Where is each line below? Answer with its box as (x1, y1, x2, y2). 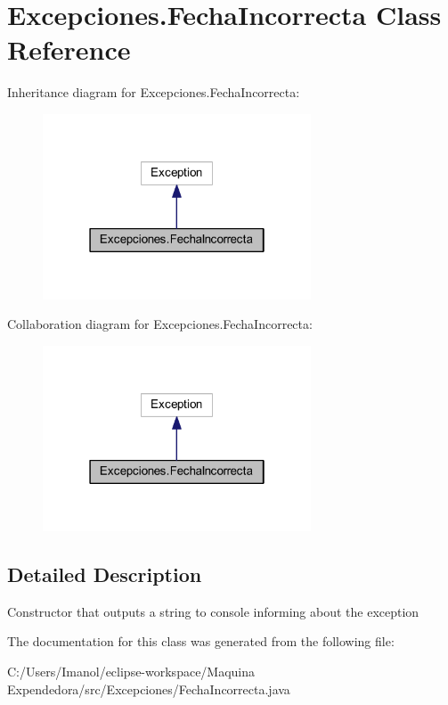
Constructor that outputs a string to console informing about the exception (7, 602, 419, 620)
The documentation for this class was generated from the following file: (7, 632, 395, 651)
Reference (7, 31, 131, 68)
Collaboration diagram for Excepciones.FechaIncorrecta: (7, 315, 313, 333)
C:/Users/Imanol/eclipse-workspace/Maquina (7, 661, 256, 680)
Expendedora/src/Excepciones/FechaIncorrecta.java (7, 679, 290, 698)
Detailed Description (7, 560, 202, 587)
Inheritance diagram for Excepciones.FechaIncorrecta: (7, 83, 300, 102)
